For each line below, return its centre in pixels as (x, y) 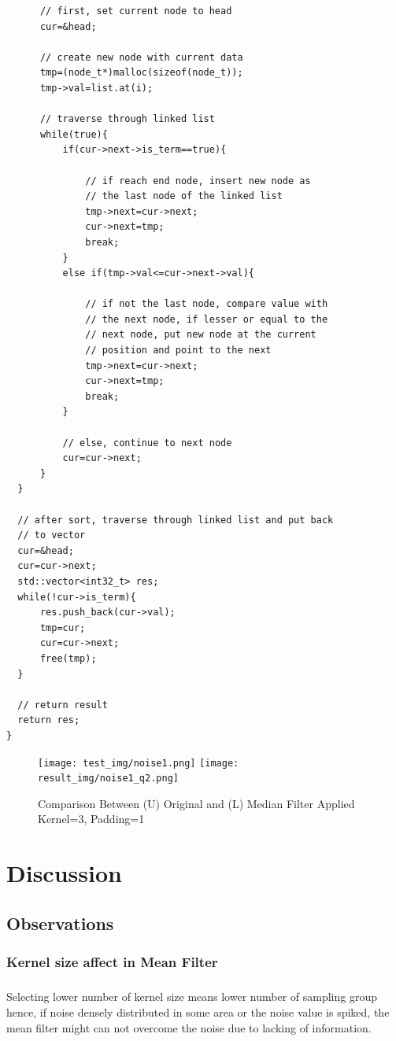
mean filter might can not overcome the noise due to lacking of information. (189, 1027)
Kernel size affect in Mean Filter (112, 962)
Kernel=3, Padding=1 (91, 819)
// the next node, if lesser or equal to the (207, 319)
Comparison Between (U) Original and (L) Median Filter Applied (196, 803)
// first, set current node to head (136, 11)
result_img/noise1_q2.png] (108, 779)
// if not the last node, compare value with (207, 304)
